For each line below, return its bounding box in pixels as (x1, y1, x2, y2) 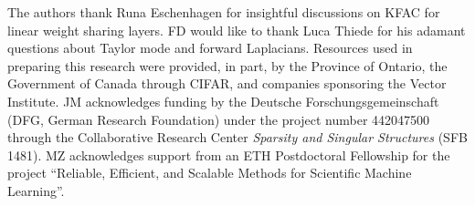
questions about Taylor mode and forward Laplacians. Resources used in (7, 38, 413, 57)
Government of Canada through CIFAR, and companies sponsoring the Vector (7, 74, 447, 93)
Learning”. (7, 180, 65, 200)
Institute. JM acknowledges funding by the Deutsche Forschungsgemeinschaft (7, 91, 439, 110)
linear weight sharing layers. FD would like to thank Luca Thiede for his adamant (7, 20, 466, 39)
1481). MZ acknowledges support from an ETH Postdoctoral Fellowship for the (7, 145, 450, 164)
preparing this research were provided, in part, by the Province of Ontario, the (7, 56, 448, 75)
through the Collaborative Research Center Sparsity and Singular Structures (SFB (7, 128, 468, 147)
